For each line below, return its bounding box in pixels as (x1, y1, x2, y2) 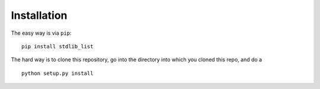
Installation (11, 9, 68, 22)
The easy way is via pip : (11, 29, 72, 37)
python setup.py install (21, 70, 94, 77)
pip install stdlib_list (21, 43, 94, 50)
